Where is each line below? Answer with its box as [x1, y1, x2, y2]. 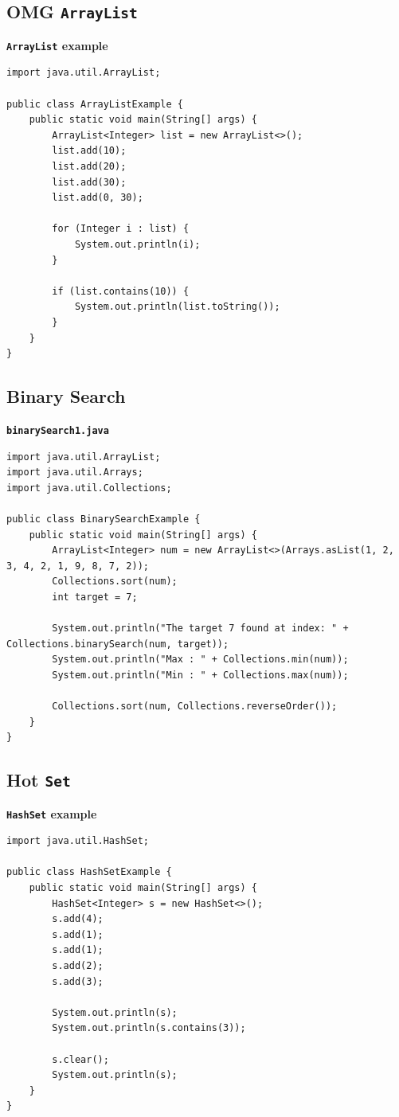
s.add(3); [52, 975, 104, 987]
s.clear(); [52, 1053, 109, 1065]
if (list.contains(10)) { [52, 285, 190, 297]
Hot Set [6, 767, 71, 792]
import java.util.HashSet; [6, 835, 149, 847]
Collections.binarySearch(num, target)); [6, 638, 229, 650]
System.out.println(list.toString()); [74, 301, 280, 313]
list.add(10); [52, 145, 127, 157]
